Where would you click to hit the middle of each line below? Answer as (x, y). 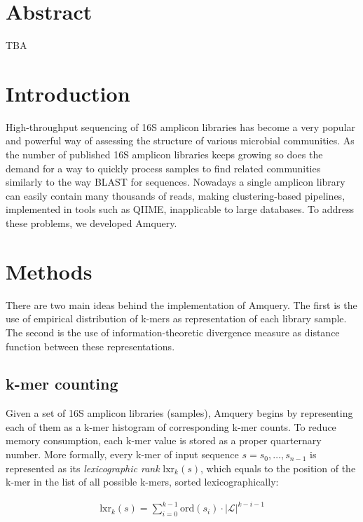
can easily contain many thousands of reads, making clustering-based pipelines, (176, 195)
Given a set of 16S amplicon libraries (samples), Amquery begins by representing (179, 413)
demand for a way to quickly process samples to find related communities (163, 168)
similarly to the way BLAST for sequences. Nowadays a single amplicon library (176, 182)
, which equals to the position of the (278, 468)
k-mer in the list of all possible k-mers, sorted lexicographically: (142, 482)
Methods (49, 271)
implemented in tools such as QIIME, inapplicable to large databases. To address (180, 209)
